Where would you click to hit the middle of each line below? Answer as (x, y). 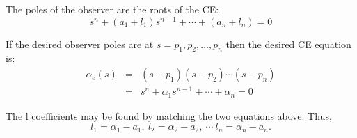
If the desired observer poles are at (80, 44)
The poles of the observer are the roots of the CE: (112, 9)
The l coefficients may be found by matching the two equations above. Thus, (169, 115)
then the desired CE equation (288, 44)
